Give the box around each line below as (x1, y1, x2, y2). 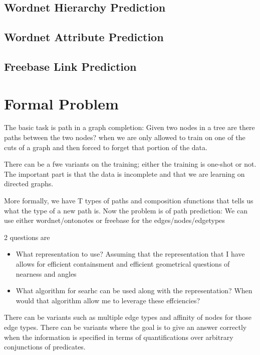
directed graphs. (4, 178, 54, 189)
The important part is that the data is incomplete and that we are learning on (4, 168, 245, 179)
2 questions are (4, 231, 50, 242)
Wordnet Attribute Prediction (4, 29, 164, 45)
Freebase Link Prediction (4, 58, 137, 74)
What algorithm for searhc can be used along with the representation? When (16, 285, 252, 296)
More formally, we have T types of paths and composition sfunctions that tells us (4, 195, 253, 206)
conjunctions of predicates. (4, 341, 86, 352)
